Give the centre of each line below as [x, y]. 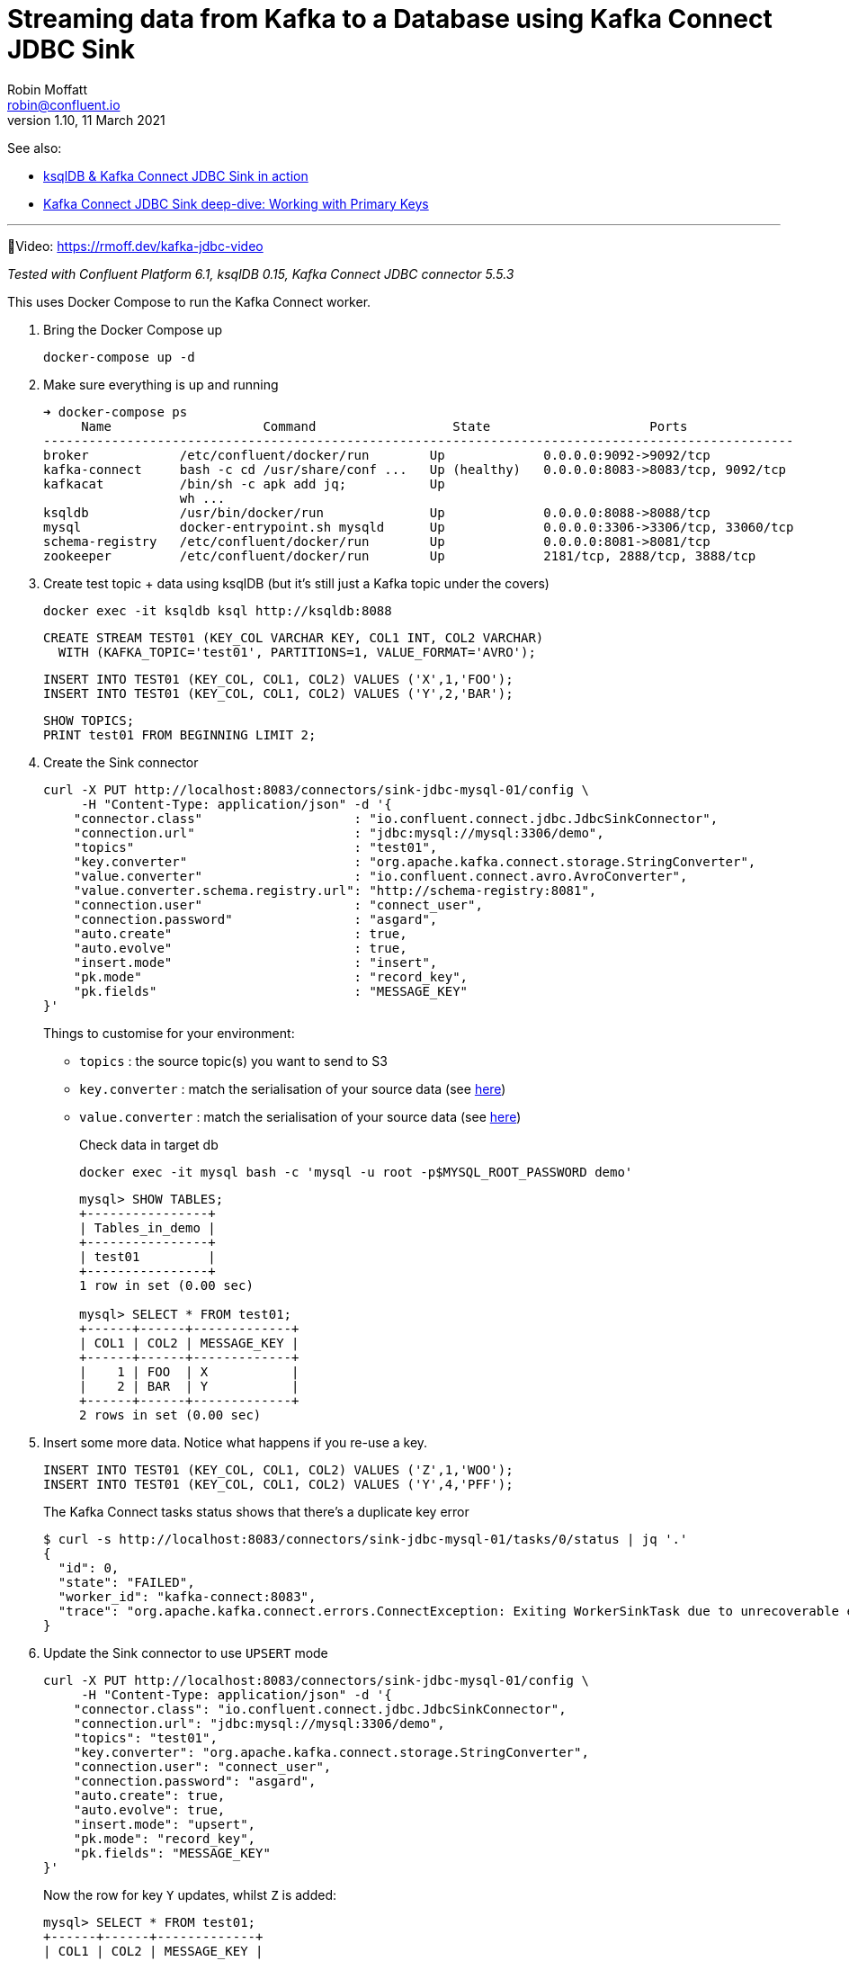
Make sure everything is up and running [161, 384]
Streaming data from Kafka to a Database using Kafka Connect [390, 19]
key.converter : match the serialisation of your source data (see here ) [293, 1088]
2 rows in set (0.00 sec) [170, 1415]
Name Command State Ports [384, 426]
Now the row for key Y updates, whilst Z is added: [190, 1894]
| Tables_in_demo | [147, 1227]
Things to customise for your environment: [169, 1033]
